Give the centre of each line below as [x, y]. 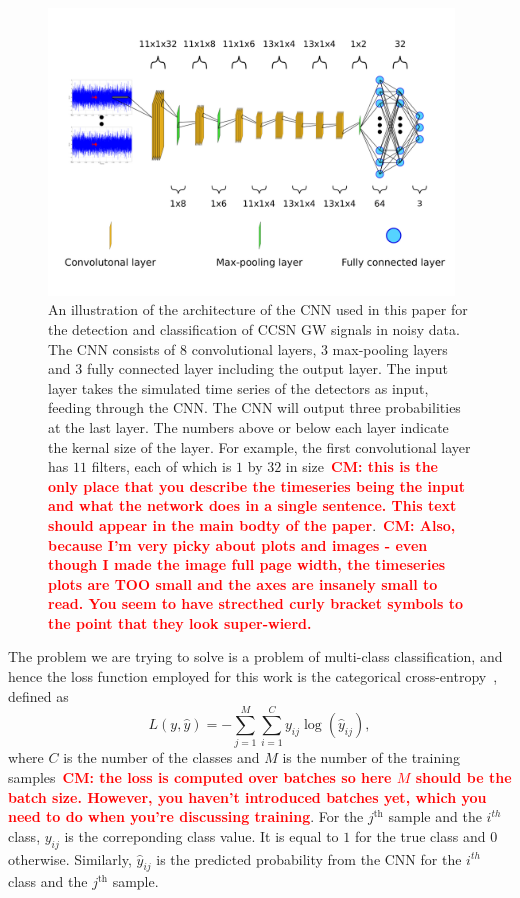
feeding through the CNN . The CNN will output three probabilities [254, 407]
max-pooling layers [390, 348]
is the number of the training [371, 757]
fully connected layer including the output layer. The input [267, 368]
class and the [48, 881]
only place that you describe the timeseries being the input [257, 485]
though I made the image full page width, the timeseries [247, 564]
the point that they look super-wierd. [180, 622]
